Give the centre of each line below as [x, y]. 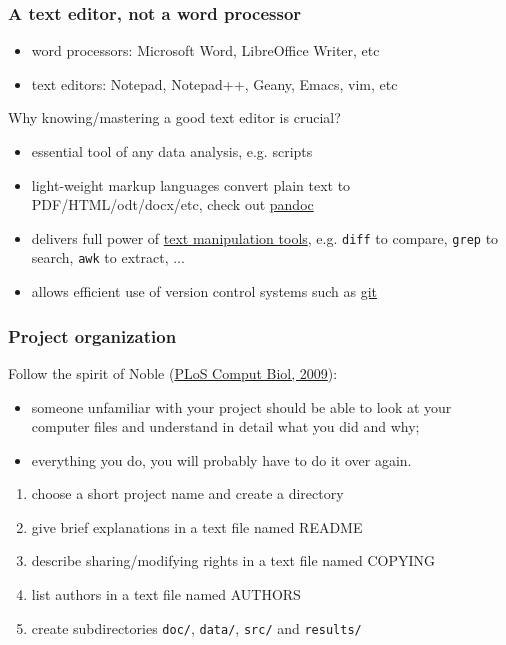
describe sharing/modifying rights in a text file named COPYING [233, 560]
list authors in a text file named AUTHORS [166, 594]
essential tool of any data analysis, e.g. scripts [172, 151]
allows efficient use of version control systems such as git [204, 291]
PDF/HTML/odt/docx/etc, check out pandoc [172, 204]
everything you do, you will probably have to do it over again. [221, 459]
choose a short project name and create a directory [187, 493]
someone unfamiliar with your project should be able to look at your [241, 406]
